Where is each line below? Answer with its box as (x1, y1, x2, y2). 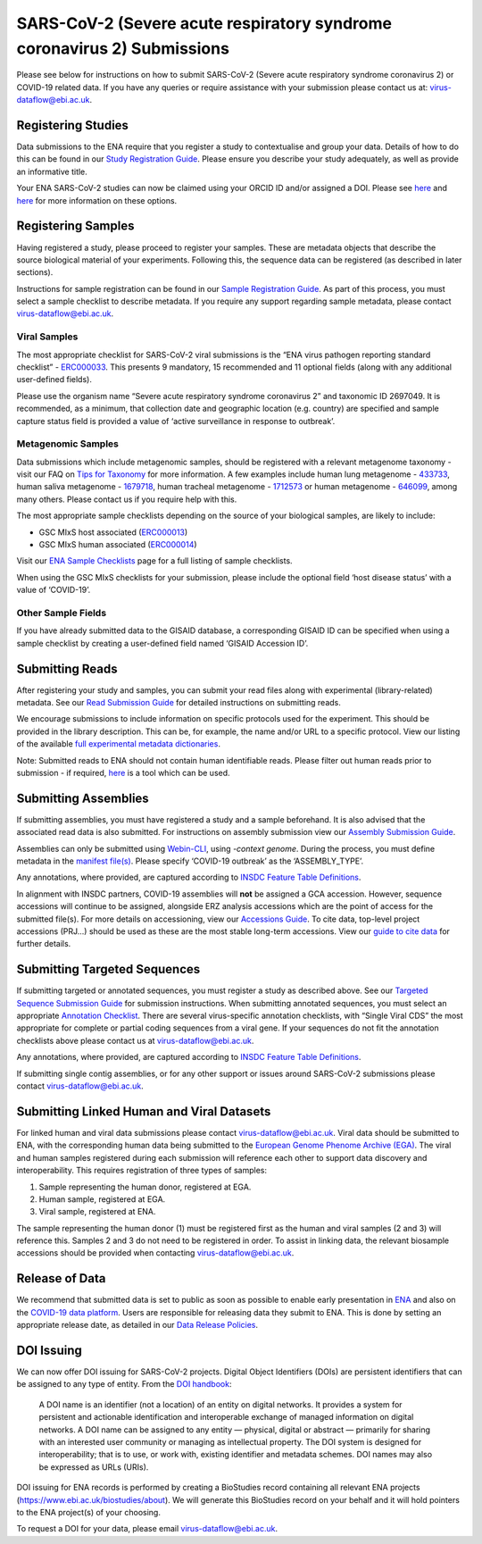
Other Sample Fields (16, 606, 107, 619)
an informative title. (16, 166, 88, 177)
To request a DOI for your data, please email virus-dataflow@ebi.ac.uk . (16, 1523, 278, 1534)
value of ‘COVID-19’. (16, 585, 91, 596)
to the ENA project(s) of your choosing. (16, 1506, 161, 1517)
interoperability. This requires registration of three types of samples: (16, 1165, 268, 1176)
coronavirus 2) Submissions (16, 38, 229, 58)
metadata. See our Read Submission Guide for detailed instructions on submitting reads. (16, 697, 341, 708)
